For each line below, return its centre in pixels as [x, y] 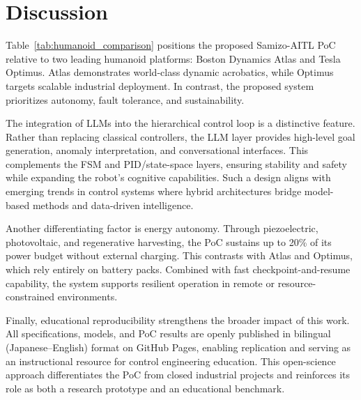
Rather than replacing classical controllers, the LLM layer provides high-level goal [180, 136]
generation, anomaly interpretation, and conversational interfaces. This [157, 150]
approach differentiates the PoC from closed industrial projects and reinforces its [178, 375]
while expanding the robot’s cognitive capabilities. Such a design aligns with [168, 177]
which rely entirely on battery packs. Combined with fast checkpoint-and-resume [178, 269]
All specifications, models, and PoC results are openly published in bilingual [168, 333]
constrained [30, 297]
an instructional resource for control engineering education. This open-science [171, 361]
